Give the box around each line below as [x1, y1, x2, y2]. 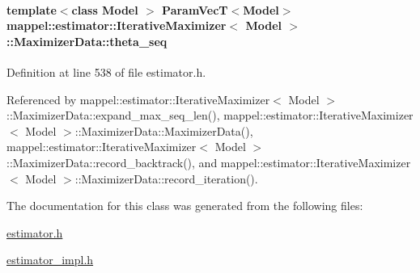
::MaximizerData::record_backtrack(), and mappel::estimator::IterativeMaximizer [6, 153, 411, 170]
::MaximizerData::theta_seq [6, 32, 168, 49]
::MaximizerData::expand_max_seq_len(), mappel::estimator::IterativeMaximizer [6, 107, 414, 124]
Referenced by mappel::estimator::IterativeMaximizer [6, 90, 270, 107]
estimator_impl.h [6, 251, 94, 268]
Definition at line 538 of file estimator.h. [6, 63, 206, 80]
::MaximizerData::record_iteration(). [74, 170, 258, 187]
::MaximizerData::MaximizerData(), [74, 122, 253, 139]
